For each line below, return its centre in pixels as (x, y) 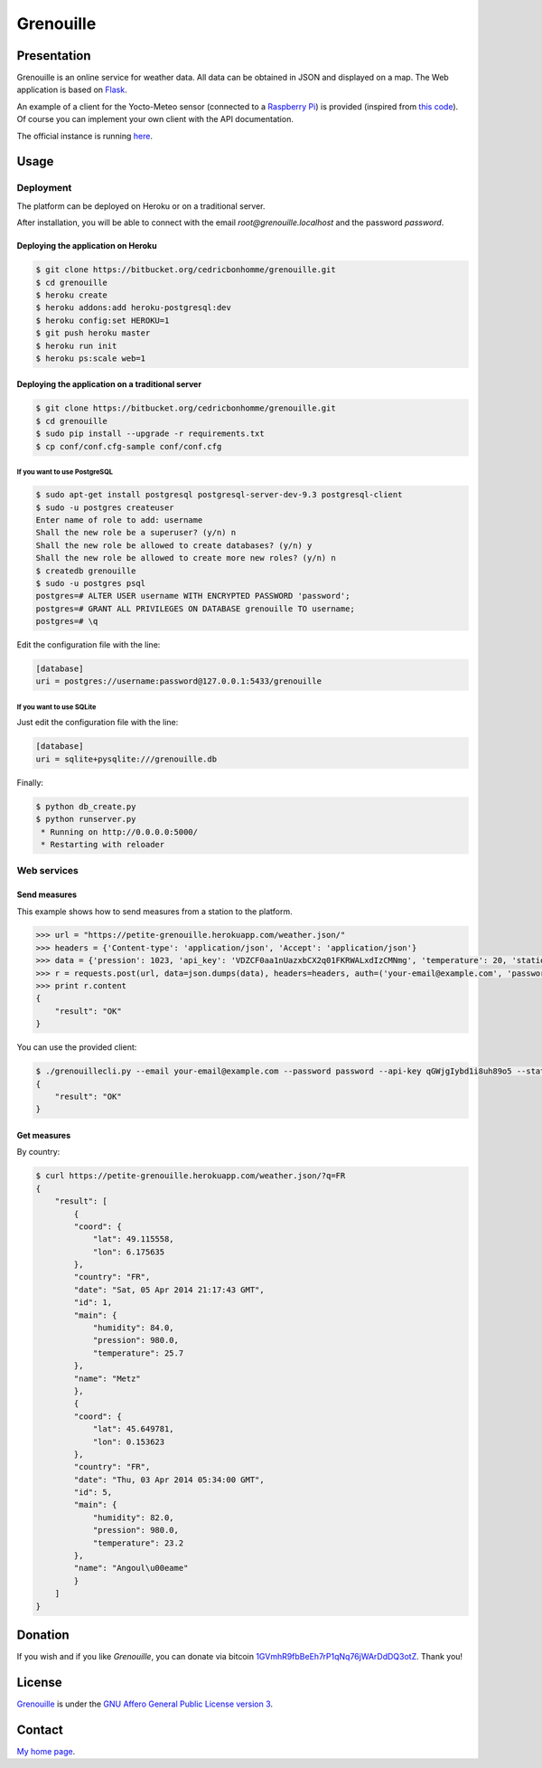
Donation (43, 1636)
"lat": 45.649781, (134, 1429)
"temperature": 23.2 (138, 1543)
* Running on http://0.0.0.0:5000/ (120, 832)
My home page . (46, 1751)
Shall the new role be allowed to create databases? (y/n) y (174, 545)
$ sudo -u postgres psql (91, 583)
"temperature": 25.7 (138, 1353)
